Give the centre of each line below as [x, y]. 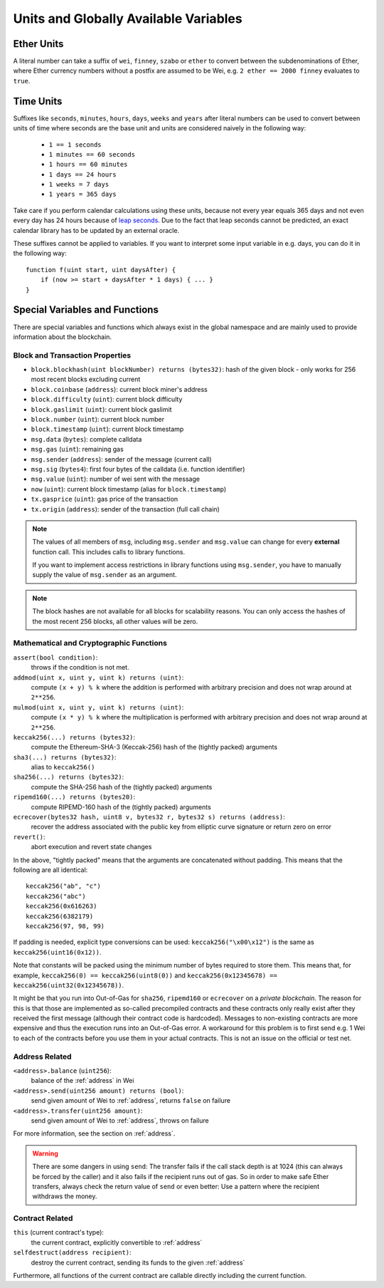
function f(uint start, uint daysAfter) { [101, 270]
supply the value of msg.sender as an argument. [105, 575]
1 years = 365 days [82, 194]
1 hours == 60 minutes [88, 165]
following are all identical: [50, 870]
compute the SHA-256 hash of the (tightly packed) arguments [122, 786]
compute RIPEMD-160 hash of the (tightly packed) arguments [121, 807]
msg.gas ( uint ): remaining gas [77, 450]
